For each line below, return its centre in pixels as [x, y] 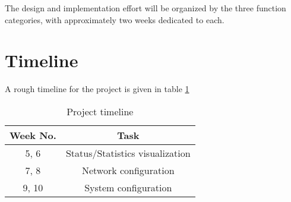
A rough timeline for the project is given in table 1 [97, 89]
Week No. [33, 135]
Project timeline [100, 111]
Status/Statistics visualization [128, 153]
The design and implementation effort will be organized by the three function [145, 8]
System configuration [128, 187]
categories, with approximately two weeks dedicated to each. [115, 19]
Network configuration [128, 170]
